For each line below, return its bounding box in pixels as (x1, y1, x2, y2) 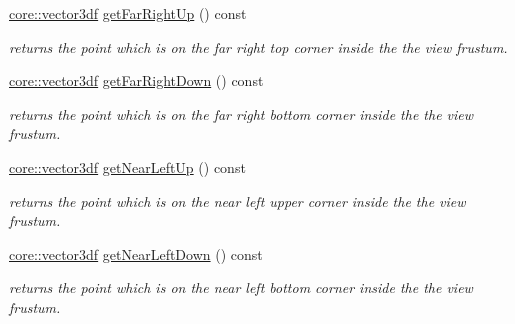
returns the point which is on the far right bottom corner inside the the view (9, 103, 474, 124)
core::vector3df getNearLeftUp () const (9, 156, 246, 177)
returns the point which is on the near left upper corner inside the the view (9, 190, 466, 211)
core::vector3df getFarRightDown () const (9, 70, 264, 91)
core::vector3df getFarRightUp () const (9, 3, 247, 23)
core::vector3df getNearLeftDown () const (9, 243, 263, 264)
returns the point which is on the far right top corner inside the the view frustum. (9, 36, 508, 57)
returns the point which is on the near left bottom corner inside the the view (9, 277, 473, 298)
